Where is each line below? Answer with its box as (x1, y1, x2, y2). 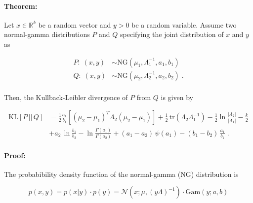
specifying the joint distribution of (120, 29, 224, 39)
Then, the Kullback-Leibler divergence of (4, 92, 128, 102)
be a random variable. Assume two (131, 19, 237, 30)
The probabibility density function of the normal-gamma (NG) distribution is (4, 169, 239, 179)
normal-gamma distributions (4, 29, 90, 39)
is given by (161, 92, 193, 102)
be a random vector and (38, 19, 111, 30)
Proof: (4, 150, 26, 160)
